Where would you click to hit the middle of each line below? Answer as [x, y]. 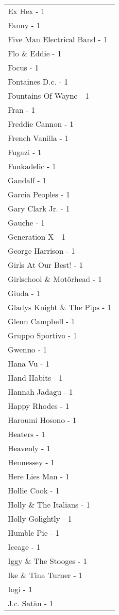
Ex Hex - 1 [26, 11]
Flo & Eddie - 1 [35, 53]
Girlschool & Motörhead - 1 [55, 279]
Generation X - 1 [37, 237]
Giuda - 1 [24, 293]
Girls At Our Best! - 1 [45, 265]
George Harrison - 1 [42, 251]
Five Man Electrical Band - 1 [58, 39]
